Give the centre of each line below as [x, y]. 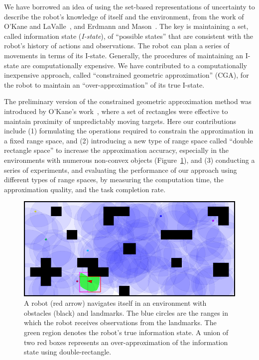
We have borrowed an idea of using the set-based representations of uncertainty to [129, 6]
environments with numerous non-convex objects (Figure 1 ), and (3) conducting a [129, 160]
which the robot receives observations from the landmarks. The [120, 322]
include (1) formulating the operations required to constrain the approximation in [129, 131]
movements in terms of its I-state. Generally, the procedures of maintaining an [124, 55]
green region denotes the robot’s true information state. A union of [126, 332]
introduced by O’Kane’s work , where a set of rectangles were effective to [116, 111]
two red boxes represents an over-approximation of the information [126, 342]
